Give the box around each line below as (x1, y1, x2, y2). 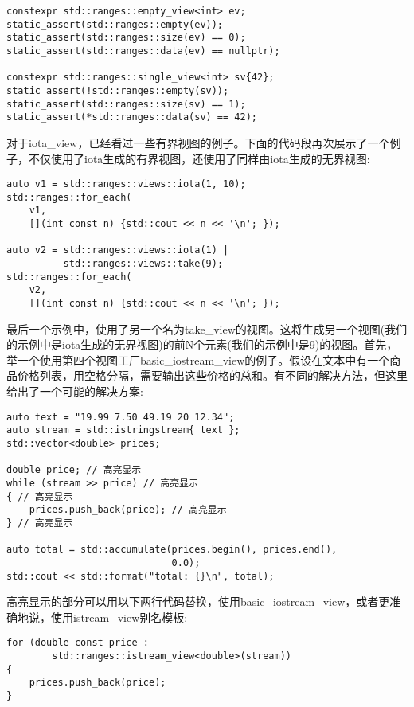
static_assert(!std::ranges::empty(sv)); (6, 84, 229, 96)
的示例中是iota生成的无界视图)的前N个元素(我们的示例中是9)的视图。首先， (6, 336, 398, 353)
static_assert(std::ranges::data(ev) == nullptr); (6, 45, 280, 57)
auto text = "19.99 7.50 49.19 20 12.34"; (6, 411, 235, 423)
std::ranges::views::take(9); (63, 258, 224, 270)
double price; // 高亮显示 (6, 464, 142, 476)
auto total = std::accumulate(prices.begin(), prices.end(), (6, 544, 338, 556)
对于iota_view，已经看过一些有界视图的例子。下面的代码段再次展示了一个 (6, 134, 390, 150)
